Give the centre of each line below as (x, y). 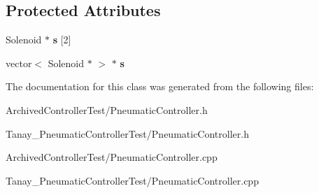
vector (19, 63)
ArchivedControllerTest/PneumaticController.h (107, 109)
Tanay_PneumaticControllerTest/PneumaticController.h (127, 133)
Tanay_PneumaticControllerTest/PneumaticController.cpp (132, 180)
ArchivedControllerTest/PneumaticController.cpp (112, 157)
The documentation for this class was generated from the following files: (160, 86)
